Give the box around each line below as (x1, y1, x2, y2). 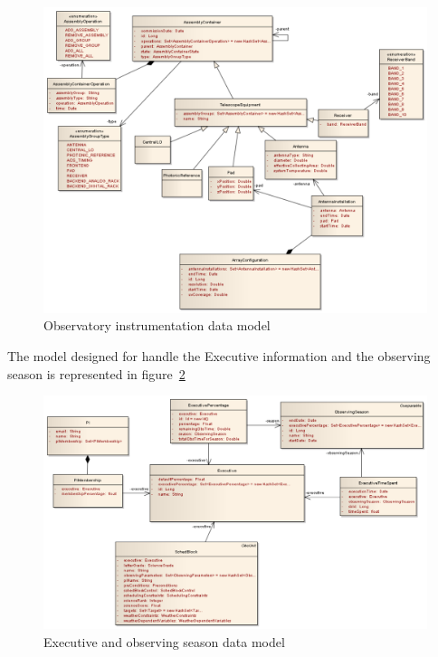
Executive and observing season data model (43, 632, 285, 651)
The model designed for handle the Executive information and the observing (7, 347, 431, 366)
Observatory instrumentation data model (43, 316, 271, 335)
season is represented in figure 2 (7, 364, 186, 383)
